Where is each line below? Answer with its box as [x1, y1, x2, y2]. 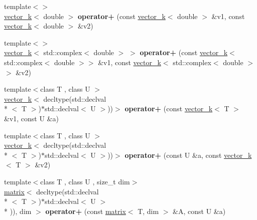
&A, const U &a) [173, 205, 226, 216]
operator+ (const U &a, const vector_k [124, 149, 252, 160]
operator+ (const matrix [45, 205, 126, 216]
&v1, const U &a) [4, 113, 59, 123]
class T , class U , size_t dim [40, 176, 130, 186]
